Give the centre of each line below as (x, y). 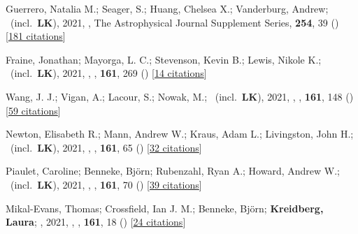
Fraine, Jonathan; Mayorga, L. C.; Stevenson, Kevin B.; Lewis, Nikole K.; (164, 59)
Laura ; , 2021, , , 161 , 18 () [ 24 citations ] (96, 222)
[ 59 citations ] (33, 110)
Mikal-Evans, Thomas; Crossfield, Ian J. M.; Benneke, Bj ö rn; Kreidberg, (165, 208)
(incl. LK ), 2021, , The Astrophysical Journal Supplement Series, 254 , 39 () (174, 22)
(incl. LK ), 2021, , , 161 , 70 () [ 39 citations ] (106, 184)
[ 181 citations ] (36, 36)
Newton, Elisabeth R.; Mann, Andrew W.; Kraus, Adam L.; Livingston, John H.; (180, 134)
